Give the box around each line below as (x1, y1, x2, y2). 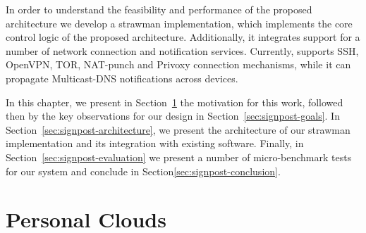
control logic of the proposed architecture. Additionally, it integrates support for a (6, 30, 360, 44)
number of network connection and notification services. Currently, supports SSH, (6, 43, 359, 58)
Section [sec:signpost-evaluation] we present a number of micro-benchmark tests (6, 149, 352, 164)
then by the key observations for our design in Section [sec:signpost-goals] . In (6, 108, 340, 123)
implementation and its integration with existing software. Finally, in (6, 136, 304, 151)
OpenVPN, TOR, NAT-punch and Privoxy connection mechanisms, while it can (6, 57, 351, 72)
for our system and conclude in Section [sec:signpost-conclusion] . (6, 163, 281, 178)
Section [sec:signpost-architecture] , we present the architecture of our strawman (6, 122, 350, 137)
